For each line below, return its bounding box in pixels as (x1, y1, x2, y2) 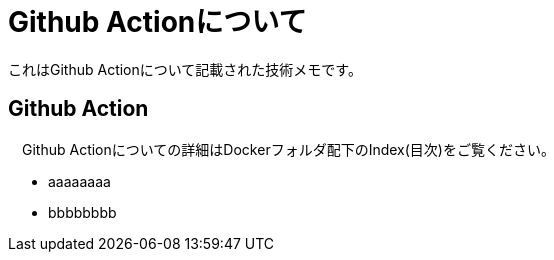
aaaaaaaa (48, 172, 111, 190)
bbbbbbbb (48, 203, 117, 221)
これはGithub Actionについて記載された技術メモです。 (8, 60, 362, 78)
